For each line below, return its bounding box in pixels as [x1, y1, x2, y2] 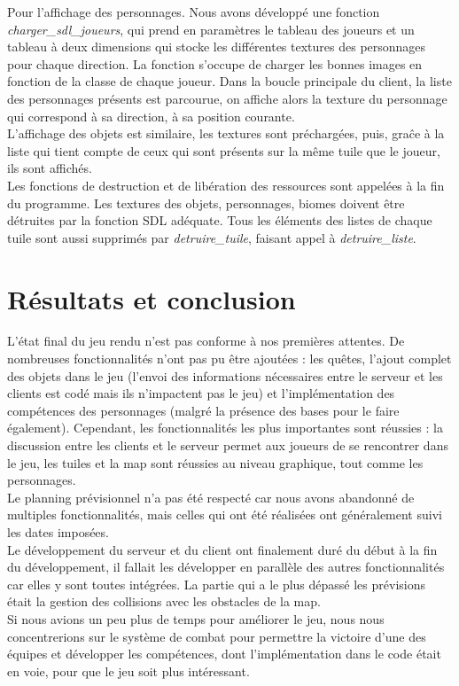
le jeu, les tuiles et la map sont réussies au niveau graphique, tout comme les [7, 453, 424, 472]
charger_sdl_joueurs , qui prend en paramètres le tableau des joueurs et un [7, 19, 415, 38]
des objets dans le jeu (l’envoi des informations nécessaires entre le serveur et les [7, 366, 443, 385]
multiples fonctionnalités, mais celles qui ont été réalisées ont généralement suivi [7, 505, 442, 524]
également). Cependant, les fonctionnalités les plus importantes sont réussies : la [7, 418, 443, 437]
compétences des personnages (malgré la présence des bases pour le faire [7, 401, 400, 419]
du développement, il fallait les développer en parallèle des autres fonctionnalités [7, 557, 445, 576]
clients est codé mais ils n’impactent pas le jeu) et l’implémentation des [7, 384, 395, 402]
